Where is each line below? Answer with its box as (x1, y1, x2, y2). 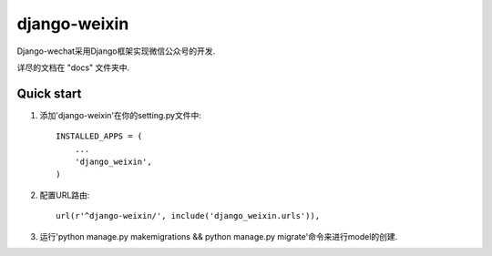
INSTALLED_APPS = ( (56, 131, 143, 141)
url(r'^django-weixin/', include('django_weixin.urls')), (56, 210, 321, 221)
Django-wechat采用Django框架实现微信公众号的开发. (16, 46, 216, 56)
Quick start (16, 86, 82, 101)
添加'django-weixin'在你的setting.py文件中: (39, 109, 202, 120)
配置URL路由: (39, 189, 90, 200)
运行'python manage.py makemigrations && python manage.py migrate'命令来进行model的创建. (39, 230, 398, 241)
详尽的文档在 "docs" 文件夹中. (16, 62, 130, 73)
